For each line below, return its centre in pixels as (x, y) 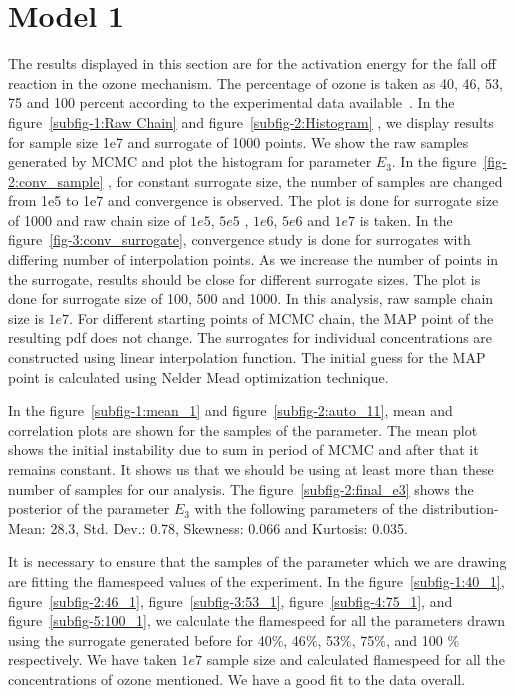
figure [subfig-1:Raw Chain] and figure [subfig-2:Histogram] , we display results (251, 121)
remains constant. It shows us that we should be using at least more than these (251, 469)
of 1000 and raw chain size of (97, 219)
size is (26, 317)
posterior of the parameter (89, 508)
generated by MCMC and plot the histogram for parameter (190, 161)
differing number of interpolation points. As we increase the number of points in (253, 259)
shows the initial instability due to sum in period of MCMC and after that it (243, 449)
